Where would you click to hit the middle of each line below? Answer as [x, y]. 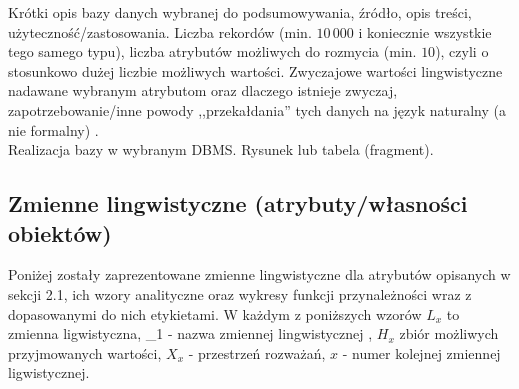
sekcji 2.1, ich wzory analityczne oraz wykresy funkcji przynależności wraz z [240, 293]
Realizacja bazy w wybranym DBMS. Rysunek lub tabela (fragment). [221, 149]
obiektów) [60, 232]
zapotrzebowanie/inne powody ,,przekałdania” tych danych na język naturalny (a [257, 109]
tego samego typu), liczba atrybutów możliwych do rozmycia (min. [212, 51]
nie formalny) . [53, 129]
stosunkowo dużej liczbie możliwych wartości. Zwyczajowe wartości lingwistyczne [255, 70]
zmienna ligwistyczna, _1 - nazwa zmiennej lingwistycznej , [190, 333]
